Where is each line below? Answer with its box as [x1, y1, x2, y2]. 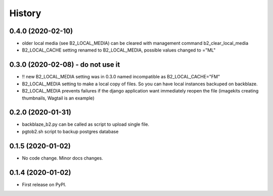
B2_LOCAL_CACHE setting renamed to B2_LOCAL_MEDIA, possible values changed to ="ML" [22, 47, 216, 53]
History [9, 8, 41, 19]
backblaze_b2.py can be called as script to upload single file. [22, 121, 149, 127]
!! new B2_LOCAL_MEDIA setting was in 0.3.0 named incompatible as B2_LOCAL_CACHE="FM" [22, 74, 220, 80]
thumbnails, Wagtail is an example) [22, 95, 95, 101]
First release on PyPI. [22, 181, 67, 187]
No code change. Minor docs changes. [22, 155, 103, 161]
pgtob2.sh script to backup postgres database [22, 128, 119, 134]
